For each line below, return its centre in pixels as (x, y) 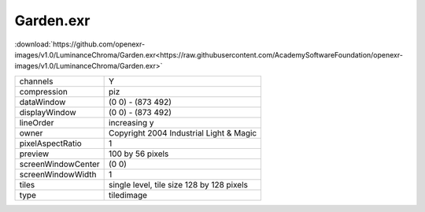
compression (44, 91)
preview (34, 154)
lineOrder (37, 122)
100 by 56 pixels (139, 154)
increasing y (131, 122)
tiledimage (128, 195)
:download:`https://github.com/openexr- (80, 44)
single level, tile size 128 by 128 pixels (178, 184)
